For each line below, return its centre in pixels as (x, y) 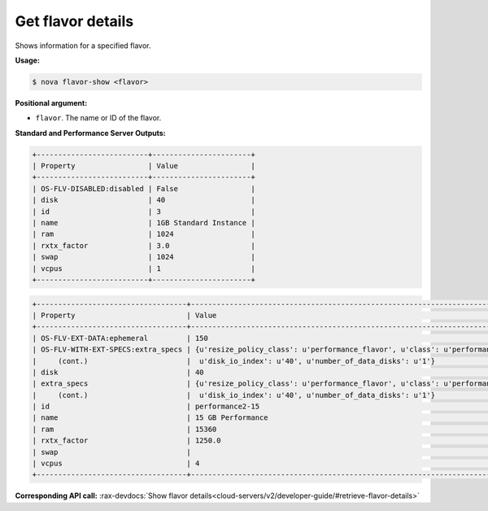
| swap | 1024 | (144, 257)
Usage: (28, 60)
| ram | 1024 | (144, 234)
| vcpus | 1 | (144, 268)
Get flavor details (74, 21)
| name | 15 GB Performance (150, 418)
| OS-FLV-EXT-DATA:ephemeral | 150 (120, 338)
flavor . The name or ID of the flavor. (98, 118)
